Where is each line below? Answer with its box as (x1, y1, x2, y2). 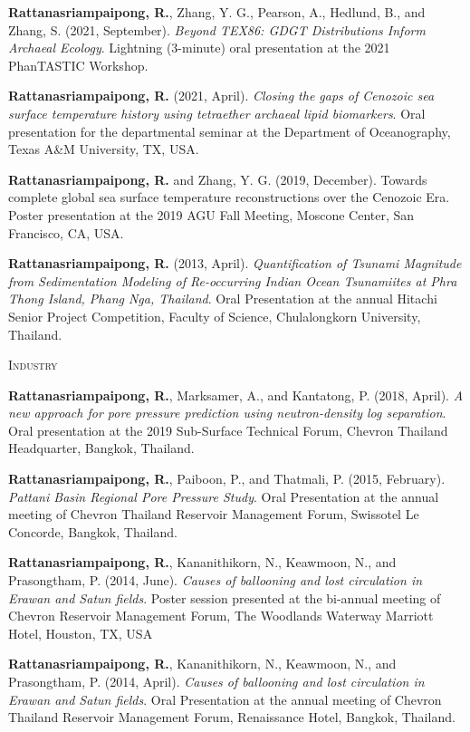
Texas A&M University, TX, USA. (8, 140, 199, 159)
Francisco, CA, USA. (8, 223, 124, 242)
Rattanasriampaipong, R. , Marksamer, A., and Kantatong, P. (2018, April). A (8, 385, 464, 404)
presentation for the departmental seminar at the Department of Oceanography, (8, 121, 451, 140)
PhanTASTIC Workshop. (8, 55, 149, 74)
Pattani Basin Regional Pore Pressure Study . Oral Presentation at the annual (8, 486, 439, 506)
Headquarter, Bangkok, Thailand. (8, 438, 195, 457)
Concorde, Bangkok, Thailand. (8, 522, 177, 541)
